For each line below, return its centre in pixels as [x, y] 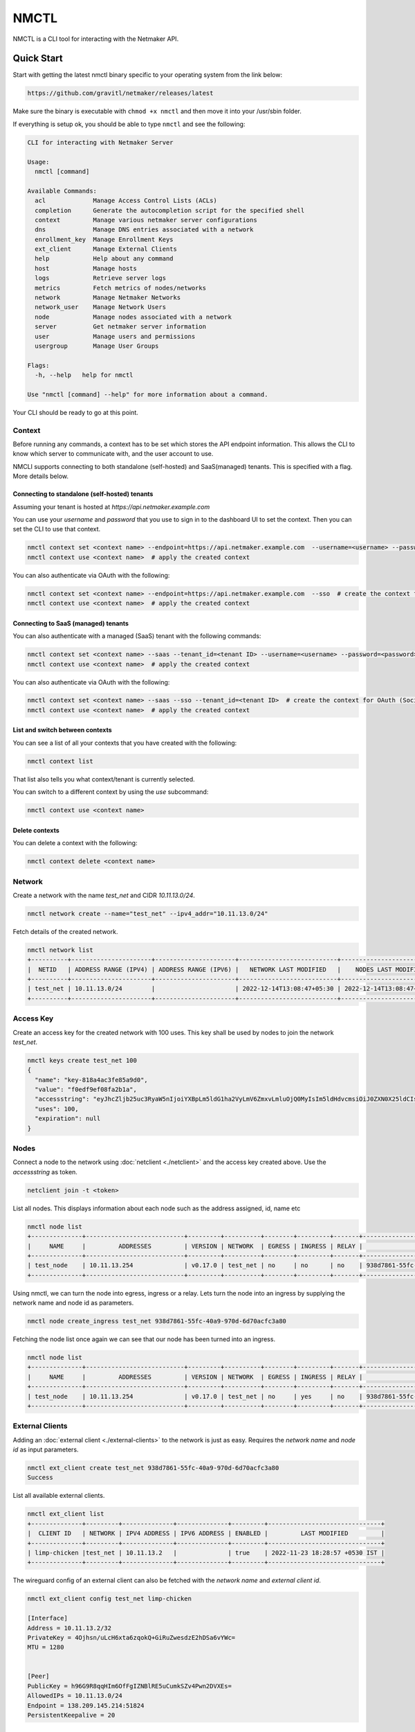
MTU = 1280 [46, 1647]
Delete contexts [36, 830]
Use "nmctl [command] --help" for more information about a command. [148, 394]
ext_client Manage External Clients [106, 249]
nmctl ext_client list [66, 1514]
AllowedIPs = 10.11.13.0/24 [75, 1696]
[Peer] [38, 1676]
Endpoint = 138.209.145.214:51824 [86, 1705]
